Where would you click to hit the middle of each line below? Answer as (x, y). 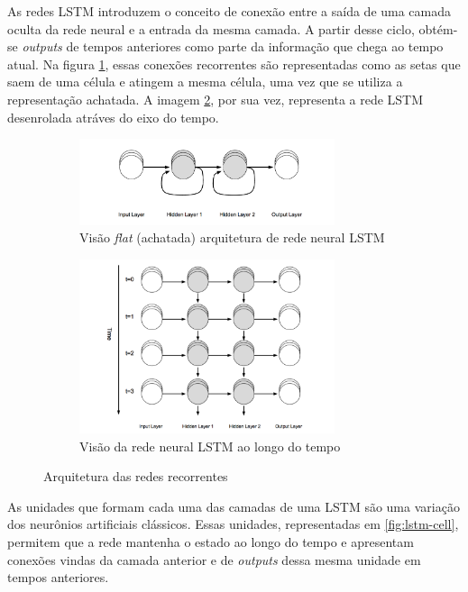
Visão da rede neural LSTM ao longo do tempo (210, 446)
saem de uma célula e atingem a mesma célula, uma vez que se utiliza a (205, 82)
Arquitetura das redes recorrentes (136, 476)
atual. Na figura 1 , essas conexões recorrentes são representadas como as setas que (234, 64)
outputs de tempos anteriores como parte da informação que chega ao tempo (233, 46)
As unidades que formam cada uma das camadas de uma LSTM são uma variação (234, 506)
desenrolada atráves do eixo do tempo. (113, 117)
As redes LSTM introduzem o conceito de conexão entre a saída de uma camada (229, 11)
